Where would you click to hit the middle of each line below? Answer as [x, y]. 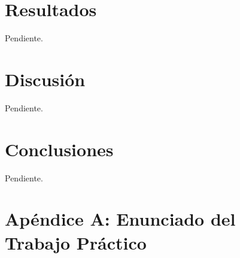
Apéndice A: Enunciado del [120, 219]
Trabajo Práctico [76, 242]
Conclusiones [59, 149]
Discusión [45, 79]
